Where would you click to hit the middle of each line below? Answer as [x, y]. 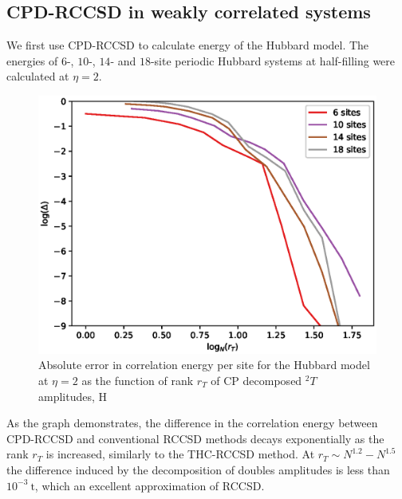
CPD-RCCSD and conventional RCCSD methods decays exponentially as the [195, 438]
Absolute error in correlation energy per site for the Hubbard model [204, 365]
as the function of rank [138, 380]
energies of [32, 60]
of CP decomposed [256, 380]
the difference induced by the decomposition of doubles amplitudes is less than [198, 469]
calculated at [38, 76]
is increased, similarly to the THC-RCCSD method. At [180, 454]
